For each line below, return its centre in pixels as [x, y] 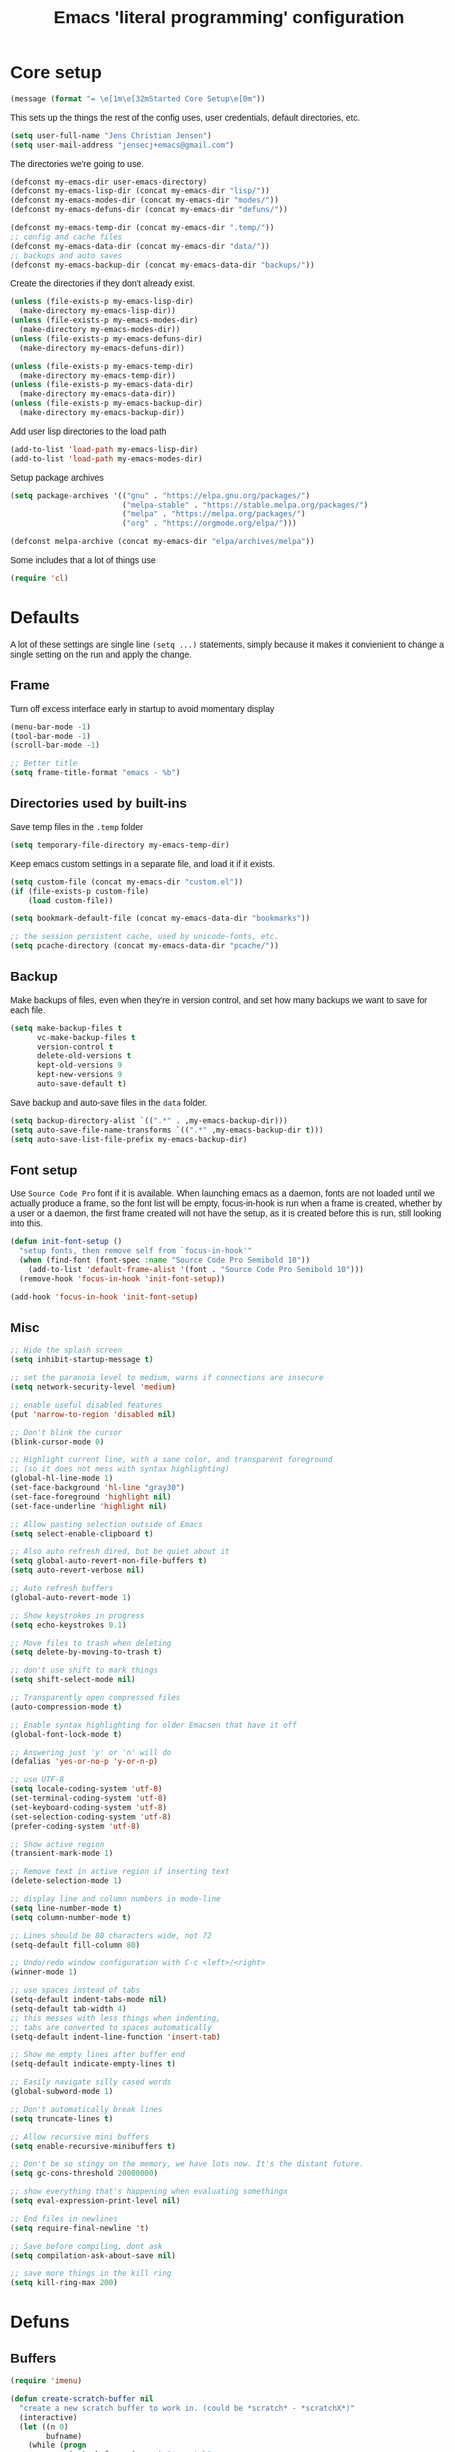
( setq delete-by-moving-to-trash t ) [86, 1652]
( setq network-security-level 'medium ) [93, 1387]
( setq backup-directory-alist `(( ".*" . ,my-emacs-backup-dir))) [149, 1120]
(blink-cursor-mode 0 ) [57, 1442]
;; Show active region [57, 1844]
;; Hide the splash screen [66, 1350]
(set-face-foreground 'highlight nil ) [91, 1497]
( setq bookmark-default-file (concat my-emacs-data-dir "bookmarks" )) [160, 918]
